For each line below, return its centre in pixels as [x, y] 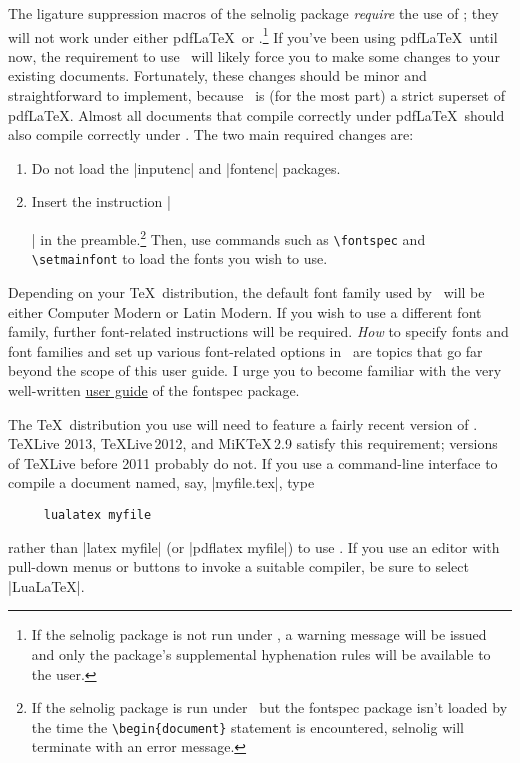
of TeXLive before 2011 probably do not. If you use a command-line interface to [253, 462]
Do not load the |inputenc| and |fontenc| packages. [186, 167]
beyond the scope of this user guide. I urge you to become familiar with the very [255, 370]
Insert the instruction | [101, 201]
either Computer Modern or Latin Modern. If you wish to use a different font [245, 311]
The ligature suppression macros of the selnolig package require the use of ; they [253, 13]
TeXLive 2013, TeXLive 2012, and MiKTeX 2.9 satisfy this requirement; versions [253, 443]
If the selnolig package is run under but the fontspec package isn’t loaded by [269, 707]
